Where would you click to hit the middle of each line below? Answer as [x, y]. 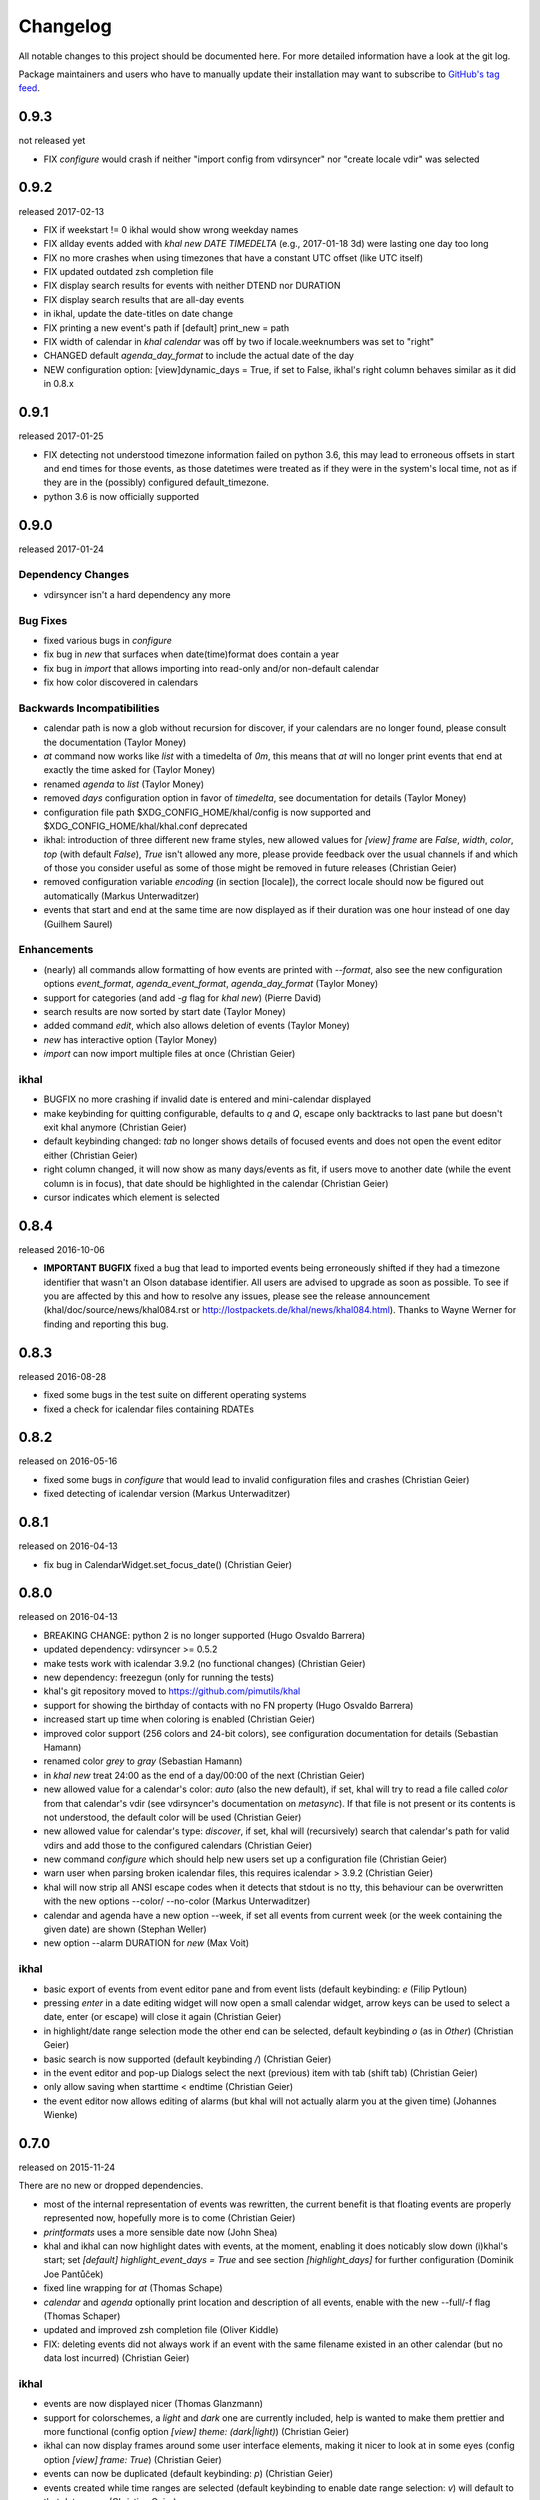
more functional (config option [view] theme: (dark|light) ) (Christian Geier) [196, 2431]
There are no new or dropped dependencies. [111, 2186]
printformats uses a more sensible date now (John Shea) [160, 2232]
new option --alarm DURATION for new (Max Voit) [146, 1943]
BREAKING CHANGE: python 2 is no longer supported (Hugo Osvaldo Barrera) [204, 1635]
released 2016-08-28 [62, 1376]
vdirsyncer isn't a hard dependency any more [137, 594]
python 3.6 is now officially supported [121, 496]
